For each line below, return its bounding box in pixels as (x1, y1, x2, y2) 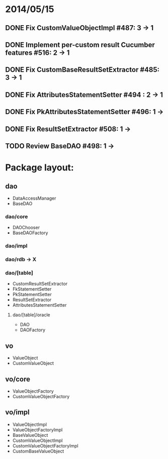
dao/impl (5, 242, 28, 249)
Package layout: (5, 162, 74, 173)
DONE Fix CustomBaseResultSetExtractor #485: (5, 65, 160, 74)
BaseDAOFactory (12, 230, 48, 236)
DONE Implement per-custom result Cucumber (5, 40, 155, 49)
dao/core (5, 213, 28, 220)
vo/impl (5, 408, 30, 417)
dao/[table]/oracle (12, 312, 50, 318)
